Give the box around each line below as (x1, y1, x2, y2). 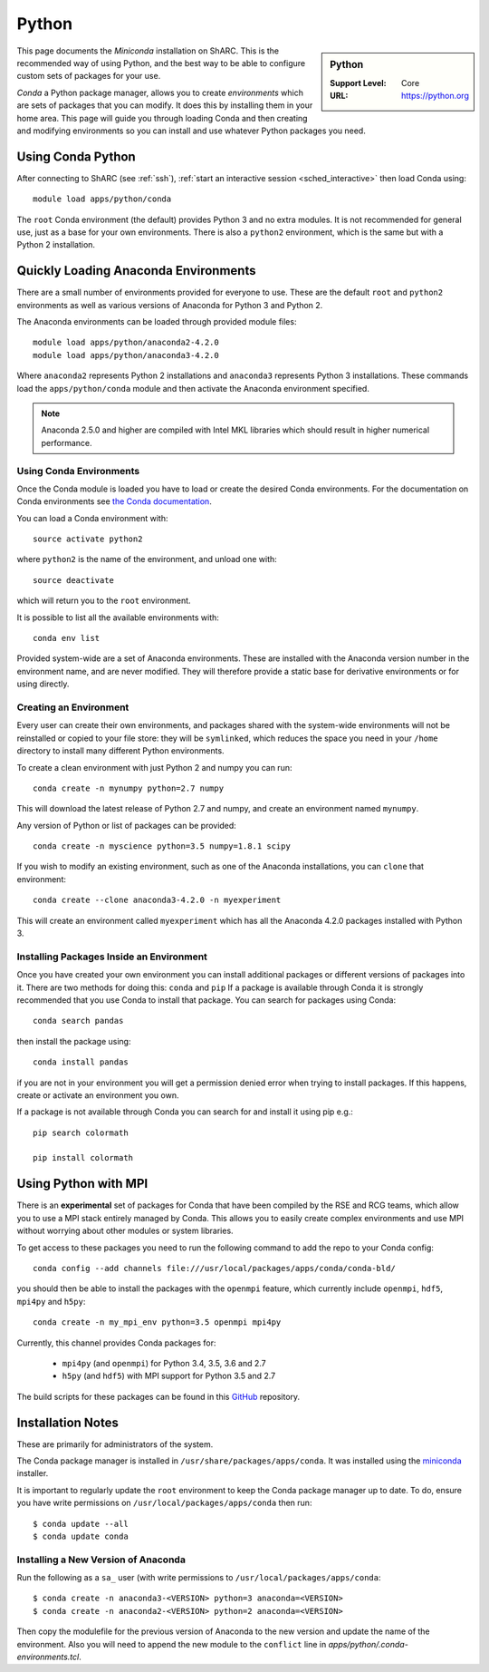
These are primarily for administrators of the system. (16, 1438, 214, 1450)
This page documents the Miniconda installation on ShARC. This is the (16, 45, 280, 56)
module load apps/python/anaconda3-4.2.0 (33, 350, 219, 360)
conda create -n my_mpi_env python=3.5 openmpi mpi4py (33, 1317, 282, 1327)
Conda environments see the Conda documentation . (16, 496, 212, 507)
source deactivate (33, 575, 115, 585)
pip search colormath (33, 1127, 129, 1138)
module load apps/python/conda (33, 194, 172, 204)
